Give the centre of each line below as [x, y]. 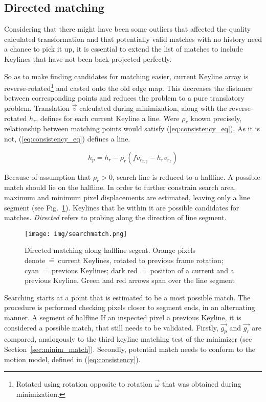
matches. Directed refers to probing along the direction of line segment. [115, 217]
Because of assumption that [48, 176]
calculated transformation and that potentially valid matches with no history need [133, 39]
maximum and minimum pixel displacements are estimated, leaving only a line [127, 197]
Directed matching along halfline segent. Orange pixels [110, 250]
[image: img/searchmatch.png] [76, 234]
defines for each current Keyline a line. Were [110, 118]
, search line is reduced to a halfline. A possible [186, 176]
